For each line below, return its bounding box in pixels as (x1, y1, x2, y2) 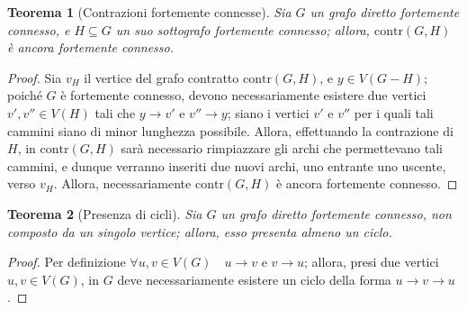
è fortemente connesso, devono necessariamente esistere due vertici (60, 86, 427, 105)
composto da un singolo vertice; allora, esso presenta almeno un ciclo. (7, 222, 392, 241)
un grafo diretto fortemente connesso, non (220, 204, 452, 223)
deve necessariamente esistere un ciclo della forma (117, 269, 391, 288)
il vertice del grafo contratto (84, 68, 239, 87)
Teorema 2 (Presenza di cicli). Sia (7, 204, 202, 223)
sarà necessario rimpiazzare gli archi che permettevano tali (121, 139, 443, 158)
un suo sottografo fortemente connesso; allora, (115, 20, 370, 39)
